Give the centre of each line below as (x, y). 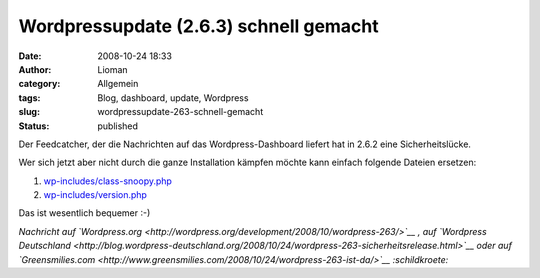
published (118, 126)
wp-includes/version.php (95, 195)
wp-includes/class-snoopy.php (107, 181)
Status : (34, 126)
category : (39, 84)
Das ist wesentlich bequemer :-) (84, 213)
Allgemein (118, 84)
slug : (29, 112)
